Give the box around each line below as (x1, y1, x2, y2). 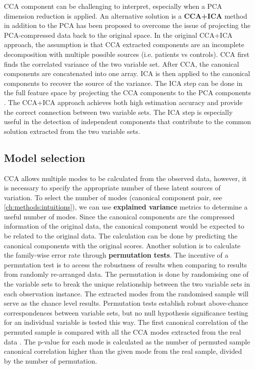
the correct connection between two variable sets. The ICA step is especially (4, 106, 233, 117)
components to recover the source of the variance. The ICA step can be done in (4, 78, 243, 88)
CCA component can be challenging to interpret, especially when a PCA (4, 1, 222, 11)
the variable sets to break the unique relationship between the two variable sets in (4, 279, 250, 289)
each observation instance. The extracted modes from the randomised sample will (4, 288, 249, 298)
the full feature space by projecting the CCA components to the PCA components (4, 87, 251, 98)
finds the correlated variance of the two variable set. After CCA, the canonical (4, 58, 239, 69)
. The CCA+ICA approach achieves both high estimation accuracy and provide (4, 97, 243, 107)
